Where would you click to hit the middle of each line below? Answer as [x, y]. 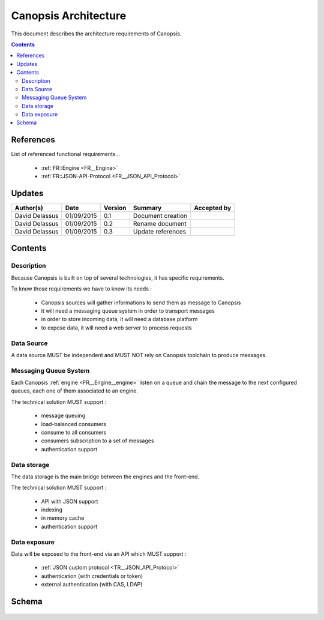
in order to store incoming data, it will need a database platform [119, 319]
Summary [147, 208]
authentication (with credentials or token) [92, 576]
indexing [52, 510]
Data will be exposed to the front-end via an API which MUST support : [99, 554]
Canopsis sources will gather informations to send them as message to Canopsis [141, 302]
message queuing [63, 416]
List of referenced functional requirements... [65, 154]
